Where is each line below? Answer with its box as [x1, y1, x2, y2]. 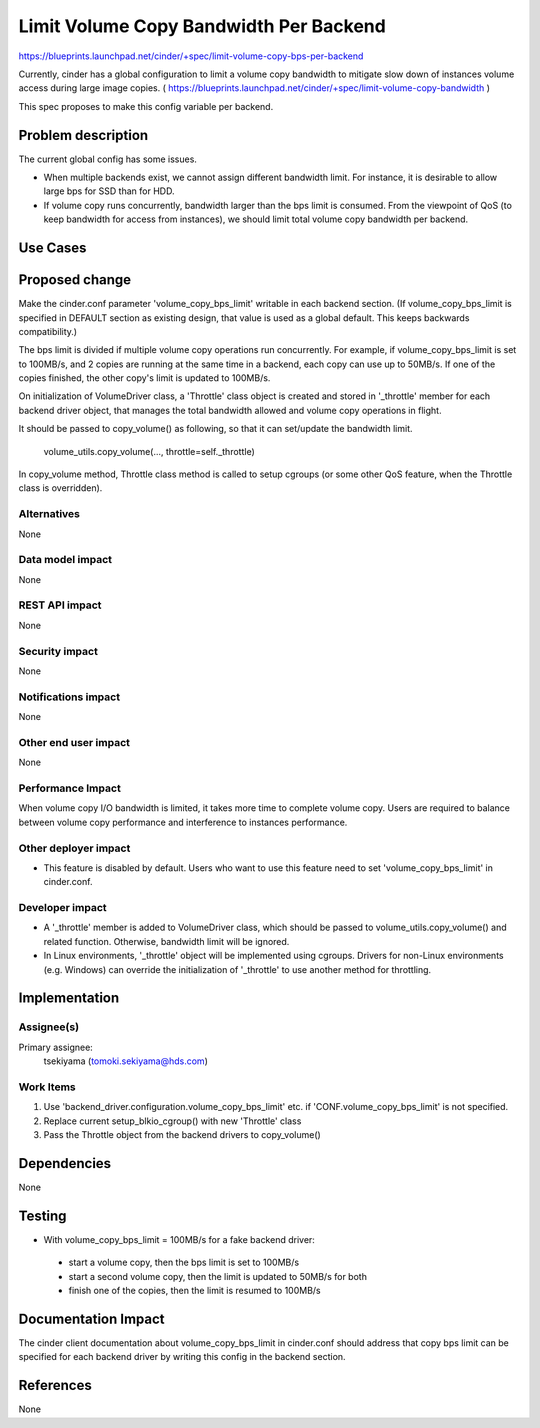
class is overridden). [18, 482, 103, 494]
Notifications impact [18, 690, 120, 704]
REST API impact [18, 598, 102, 612]
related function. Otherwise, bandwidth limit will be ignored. [43, 935, 290, 947]
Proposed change [18, 271, 132, 289]
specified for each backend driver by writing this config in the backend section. [18, 1351, 346, 1363]
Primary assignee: [18, 1041, 94, 1053]
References [18, 1377, 92, 1394]
